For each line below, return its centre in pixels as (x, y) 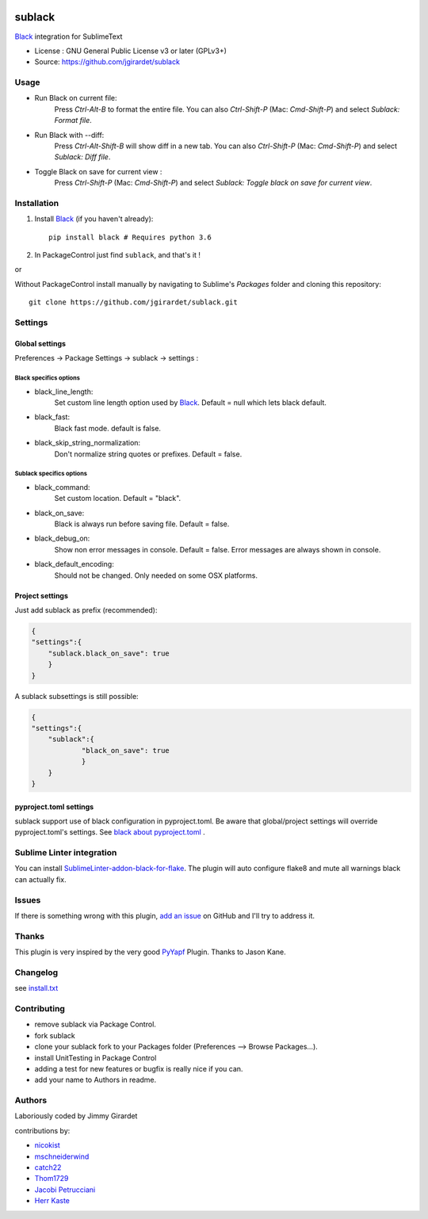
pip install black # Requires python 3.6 (130, 237)
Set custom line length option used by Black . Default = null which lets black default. (190, 402)
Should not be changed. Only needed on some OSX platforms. (156, 575)
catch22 (48, 1167)
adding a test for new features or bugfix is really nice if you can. (139, 1068)
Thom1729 (52, 1179)
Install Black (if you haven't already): (94, 219)
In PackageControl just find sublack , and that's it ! (118, 255)
